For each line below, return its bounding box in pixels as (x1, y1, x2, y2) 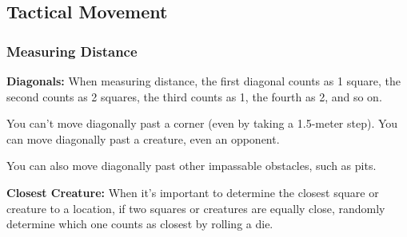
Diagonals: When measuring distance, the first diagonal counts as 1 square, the (6, 73, 401, 89)
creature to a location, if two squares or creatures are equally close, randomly (6, 199, 385, 216)
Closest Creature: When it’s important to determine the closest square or (6, 184, 379, 200)
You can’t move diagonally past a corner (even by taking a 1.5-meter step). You (6, 115, 398, 132)
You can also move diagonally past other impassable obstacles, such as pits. (6, 157, 377, 174)
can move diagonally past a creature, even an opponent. (6, 130, 280, 147)
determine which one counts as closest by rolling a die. (6, 215, 273, 232)
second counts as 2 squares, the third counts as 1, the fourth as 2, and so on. (6, 88, 382, 105)
